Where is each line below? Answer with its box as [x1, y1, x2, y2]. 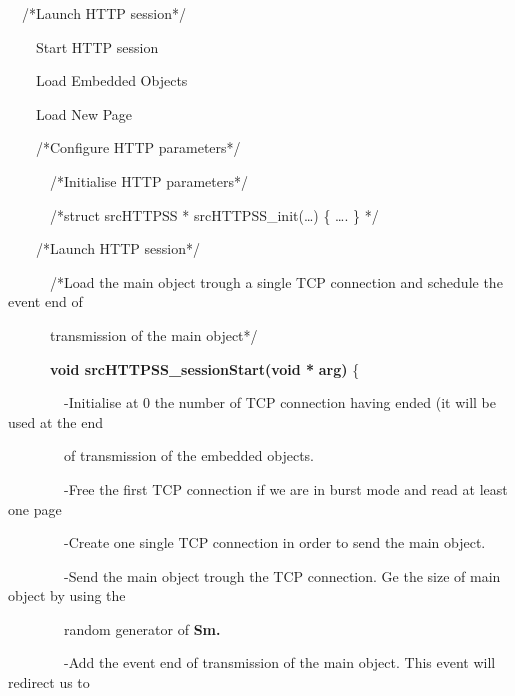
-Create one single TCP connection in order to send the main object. [63, 532, 486, 553]
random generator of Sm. [63, 618, 221, 639]
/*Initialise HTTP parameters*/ [49, 170, 248, 191]
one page [8, 498, 62, 519]
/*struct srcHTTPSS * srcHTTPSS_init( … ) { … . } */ [49, 204, 379, 225]
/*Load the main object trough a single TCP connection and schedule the [49, 271, 503, 292]
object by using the [8, 585, 126, 606]
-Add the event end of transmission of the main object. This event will [63, 652, 496, 673]
